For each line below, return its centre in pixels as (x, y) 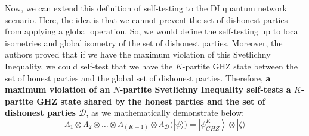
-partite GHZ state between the (240, 66)
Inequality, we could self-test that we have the (89, 66)
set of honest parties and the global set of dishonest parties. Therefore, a (138, 78)
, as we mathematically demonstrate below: (165, 113)
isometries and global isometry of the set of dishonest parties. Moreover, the (144, 42)
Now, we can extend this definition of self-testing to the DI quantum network (146, 8)
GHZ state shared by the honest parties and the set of (151, 101)
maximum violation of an (58, 89)
